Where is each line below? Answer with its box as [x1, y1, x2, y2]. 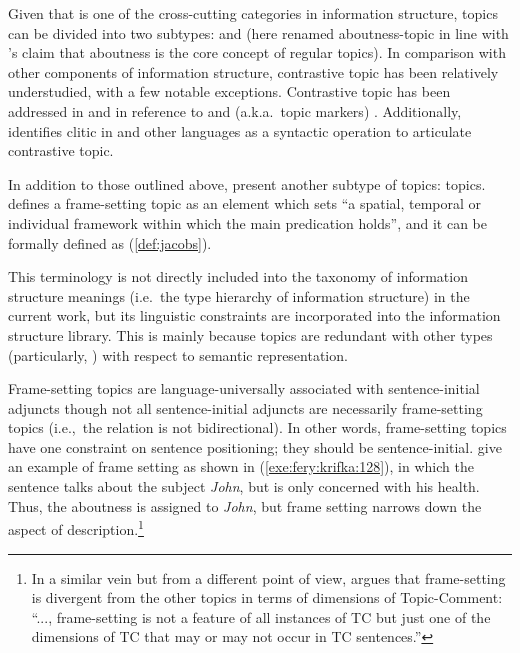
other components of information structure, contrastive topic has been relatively [8, 61, 499, 82]
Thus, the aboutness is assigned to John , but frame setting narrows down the [8, 495, 482, 516]
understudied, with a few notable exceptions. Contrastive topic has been [8, 81, 451, 102]
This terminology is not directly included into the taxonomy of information [8, 266, 468, 287]
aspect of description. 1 [8, 516, 144, 539]
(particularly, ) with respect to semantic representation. [8, 344, 348, 365]
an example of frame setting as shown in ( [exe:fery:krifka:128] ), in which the [8, 456, 474, 477]
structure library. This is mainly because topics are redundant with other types [8, 324, 493, 345]
